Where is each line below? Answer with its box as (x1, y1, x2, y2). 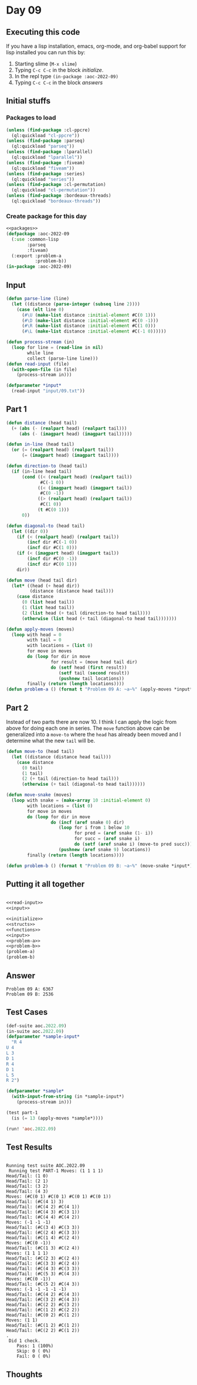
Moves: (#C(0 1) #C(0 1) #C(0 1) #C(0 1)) (6, 1194, 111, 1200)
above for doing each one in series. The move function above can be (6, 725, 170, 732)
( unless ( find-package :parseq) (6, 138, 85, 144)
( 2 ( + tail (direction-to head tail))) (21, 776, 119, 782)
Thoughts (6, 1369, 43, 1379)
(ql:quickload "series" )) (11, 176, 75, 182)
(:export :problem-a (11, 253, 62, 259)
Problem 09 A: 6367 (6, 986, 54, 992)
